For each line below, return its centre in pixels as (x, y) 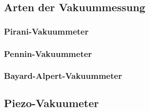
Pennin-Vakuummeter (48, 53)
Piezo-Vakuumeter (52, 102)
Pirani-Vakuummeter (46, 31)
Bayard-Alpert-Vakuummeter (63, 76)
